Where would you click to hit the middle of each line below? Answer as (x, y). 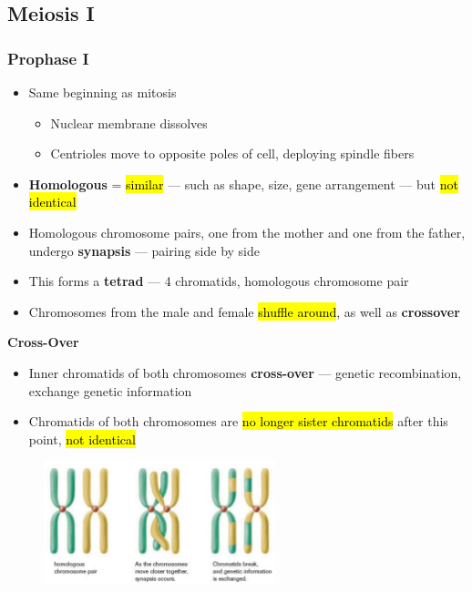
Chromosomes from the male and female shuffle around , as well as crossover (244, 311)
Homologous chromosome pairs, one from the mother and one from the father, (247, 232)
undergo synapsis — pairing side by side (144, 250)
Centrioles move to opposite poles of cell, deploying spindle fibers (232, 153)
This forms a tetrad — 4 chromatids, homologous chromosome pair (219, 281)
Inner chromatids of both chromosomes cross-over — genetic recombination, (245, 372)
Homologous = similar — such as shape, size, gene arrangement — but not (243, 184)
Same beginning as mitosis (103, 92)
